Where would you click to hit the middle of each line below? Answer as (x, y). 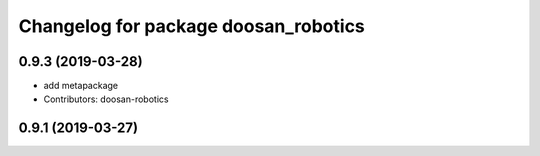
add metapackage (81, 86)
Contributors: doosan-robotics (106, 99)
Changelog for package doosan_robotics (191, 26)
